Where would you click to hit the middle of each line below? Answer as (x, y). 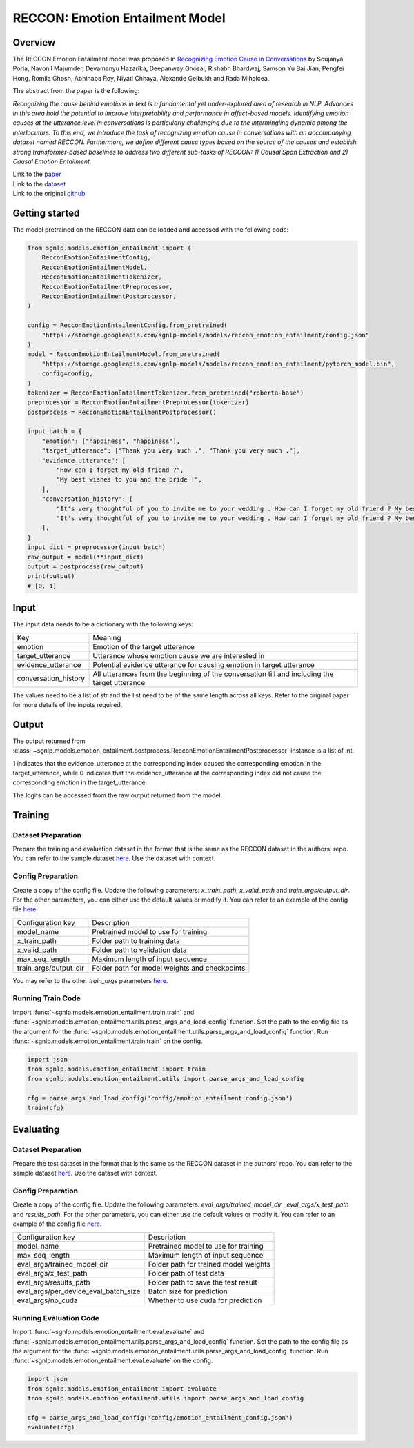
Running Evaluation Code (56, 1318)
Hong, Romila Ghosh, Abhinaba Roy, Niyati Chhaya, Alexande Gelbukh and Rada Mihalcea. (141, 78)
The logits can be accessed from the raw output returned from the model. (118, 795)
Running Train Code (47, 998)
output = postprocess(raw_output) (86, 566)
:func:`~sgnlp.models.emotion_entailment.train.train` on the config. (108, 1041)
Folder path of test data (186, 1273)
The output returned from (49, 741)
